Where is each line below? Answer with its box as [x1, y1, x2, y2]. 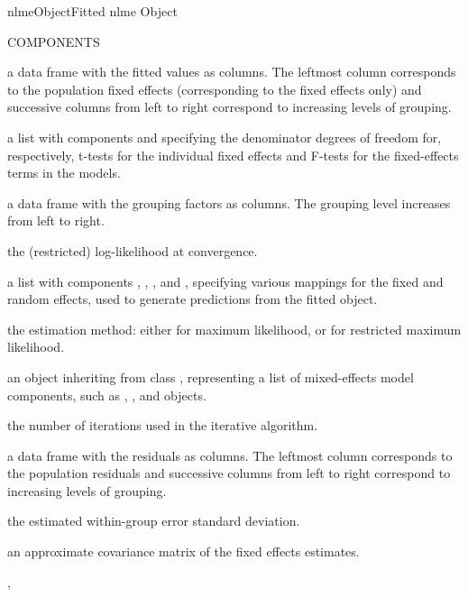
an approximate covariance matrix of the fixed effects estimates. [7, 542, 360, 561]
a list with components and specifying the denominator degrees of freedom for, [7, 127, 442, 146]
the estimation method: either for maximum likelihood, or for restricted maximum [7, 319, 462, 338]
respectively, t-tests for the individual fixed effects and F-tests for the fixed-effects [7, 145, 459, 164]
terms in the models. [7, 163, 121, 182]
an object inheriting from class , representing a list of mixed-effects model [7, 367, 414, 386]
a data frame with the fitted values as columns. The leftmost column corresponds [7, 62, 456, 81]
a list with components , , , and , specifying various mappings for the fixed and [7, 271, 444, 290]
